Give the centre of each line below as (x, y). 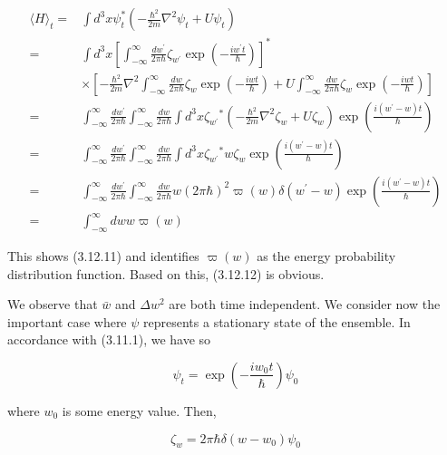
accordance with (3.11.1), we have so (109, 339)
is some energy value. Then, (139, 410)
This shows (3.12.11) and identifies (103, 256)
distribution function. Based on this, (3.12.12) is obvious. (166, 273)
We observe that (53, 304)
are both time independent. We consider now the (305, 304)
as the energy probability (326, 256)
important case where (67, 321)
